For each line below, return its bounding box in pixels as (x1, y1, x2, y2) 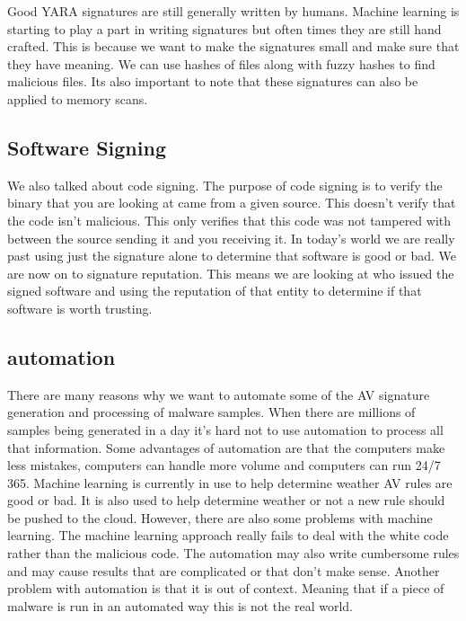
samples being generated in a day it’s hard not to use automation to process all (7, 420, 444, 439)
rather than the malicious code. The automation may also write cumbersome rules (7, 544, 460, 563)
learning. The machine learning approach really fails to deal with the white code (7, 526, 449, 545)
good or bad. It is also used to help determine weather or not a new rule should (7, 491, 445, 510)
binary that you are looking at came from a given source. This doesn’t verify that (7, 193, 456, 212)
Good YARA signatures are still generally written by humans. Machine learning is (7, 2, 460, 20)
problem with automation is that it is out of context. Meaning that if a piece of (7, 579, 444, 598)
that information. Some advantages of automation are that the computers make (7, 438, 445, 457)
